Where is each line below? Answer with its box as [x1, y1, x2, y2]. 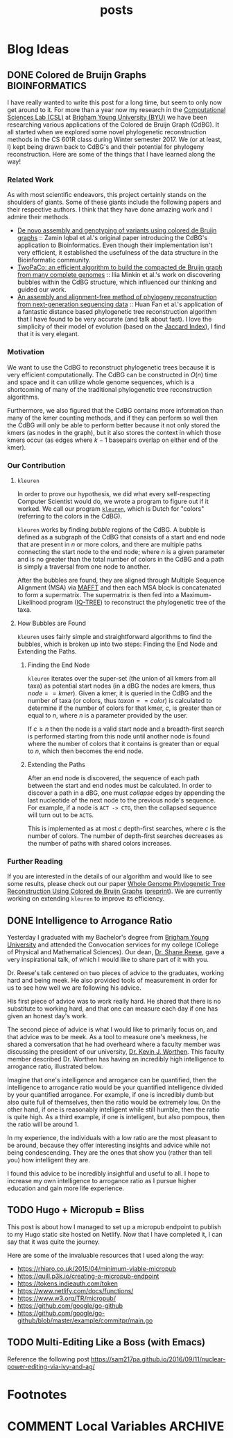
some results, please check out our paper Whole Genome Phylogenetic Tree [7, 880, 225, 888]
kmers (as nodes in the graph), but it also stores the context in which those [7, 428, 222, 436]
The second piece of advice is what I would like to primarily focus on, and [7, 1025, 218, 1034]
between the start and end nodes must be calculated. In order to [27, 781, 212, 789]
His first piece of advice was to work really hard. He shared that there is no [7, 997, 221, 1005]
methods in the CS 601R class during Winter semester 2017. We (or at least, [7, 135, 223, 143]
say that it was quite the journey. [7, 1238, 101, 1246]
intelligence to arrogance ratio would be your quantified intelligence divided [7, 1083, 223, 1091]
